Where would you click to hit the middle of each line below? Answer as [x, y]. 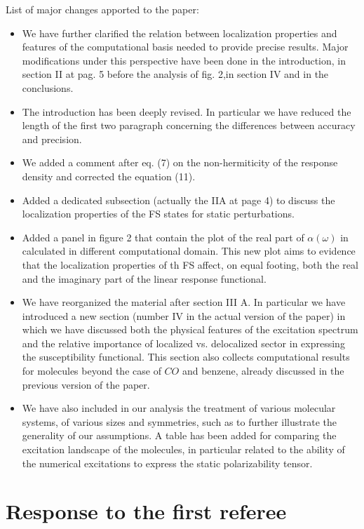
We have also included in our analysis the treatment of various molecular [179, 408]
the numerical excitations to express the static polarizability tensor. [167, 463]
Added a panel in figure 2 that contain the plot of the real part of [163, 237]
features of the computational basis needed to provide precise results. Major [185, 47]
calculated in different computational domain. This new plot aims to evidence [189, 251]
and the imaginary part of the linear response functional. [144, 278]
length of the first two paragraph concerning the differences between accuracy [189, 125]
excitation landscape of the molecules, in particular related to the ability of [183, 449]
